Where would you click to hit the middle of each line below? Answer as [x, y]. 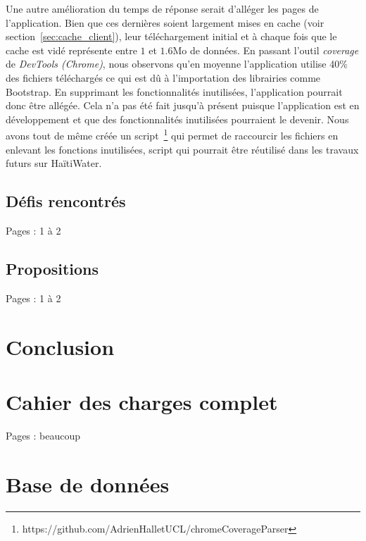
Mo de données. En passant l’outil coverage [266, 50]
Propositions [52, 268]
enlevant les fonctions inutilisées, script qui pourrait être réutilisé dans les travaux [182, 149]
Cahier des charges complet [142, 401]
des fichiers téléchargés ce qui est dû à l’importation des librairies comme [163, 77]
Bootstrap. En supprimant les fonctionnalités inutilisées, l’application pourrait [174, 91]
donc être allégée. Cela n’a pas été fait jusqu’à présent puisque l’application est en [183, 105]
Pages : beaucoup [43, 435]
